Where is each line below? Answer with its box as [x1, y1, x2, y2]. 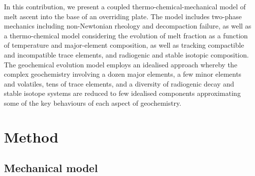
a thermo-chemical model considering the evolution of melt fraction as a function [4, 30, 248, 40]
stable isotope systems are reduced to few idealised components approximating [4, 88, 241, 98]
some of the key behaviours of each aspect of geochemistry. [4, 97, 182, 108]
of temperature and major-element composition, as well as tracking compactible [4, 40, 244, 50]
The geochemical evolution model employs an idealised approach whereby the [4, 59, 237, 69]
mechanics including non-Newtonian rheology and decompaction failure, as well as [4, 21, 252, 31]
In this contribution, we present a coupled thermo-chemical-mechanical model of [4, 1, 246, 11]
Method [4, 126, 59, 147]
